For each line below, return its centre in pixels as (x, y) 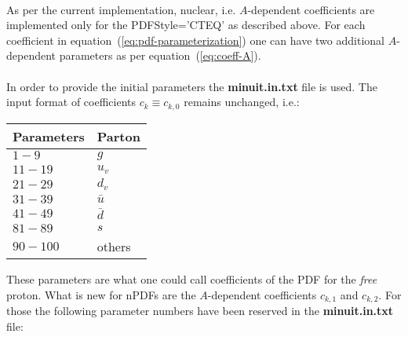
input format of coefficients (71, 102)
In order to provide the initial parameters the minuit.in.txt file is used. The (192, 86)
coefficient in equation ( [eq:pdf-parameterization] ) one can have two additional (195, 40)
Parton (118, 136)
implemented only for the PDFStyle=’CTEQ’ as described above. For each (186, 25)
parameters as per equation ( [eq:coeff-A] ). (160, 55)
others (114, 247)
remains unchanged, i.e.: (242, 102)
